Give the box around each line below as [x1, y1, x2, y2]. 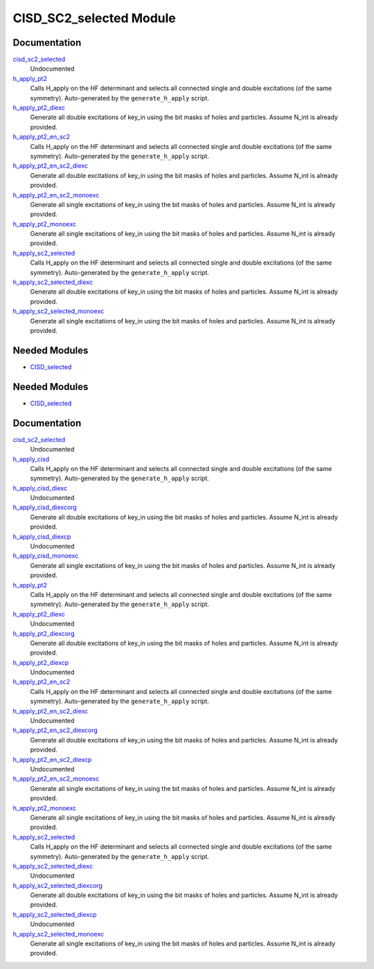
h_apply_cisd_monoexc [12, 551, 79, 560]
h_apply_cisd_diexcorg [12, 503, 78, 512]
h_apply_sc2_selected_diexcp [12, 910, 97, 918]
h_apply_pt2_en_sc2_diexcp [12, 755, 92, 763]
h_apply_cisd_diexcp [12, 532, 71, 540]
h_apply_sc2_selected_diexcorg [12, 881, 103, 889]
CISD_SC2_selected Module [12, 10, 177, 26]
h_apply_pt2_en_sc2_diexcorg [12, 726, 98, 734]
